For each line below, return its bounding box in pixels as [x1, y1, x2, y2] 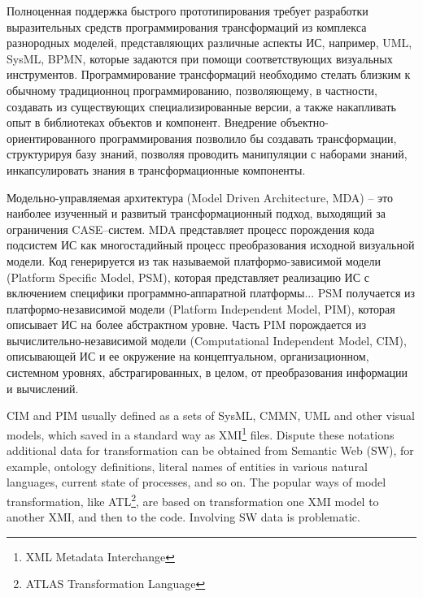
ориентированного [7, 129, 96, 146]
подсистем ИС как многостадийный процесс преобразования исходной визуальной [7, 236, 415, 253]
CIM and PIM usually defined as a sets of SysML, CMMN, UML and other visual [7, 407, 415, 424]
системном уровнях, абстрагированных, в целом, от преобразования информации [7, 364, 408, 381]
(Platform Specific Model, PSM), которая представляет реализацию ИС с [7, 268, 369, 285]
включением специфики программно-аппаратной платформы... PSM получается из [7, 284, 416, 301]
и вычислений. [7, 379, 79, 396]
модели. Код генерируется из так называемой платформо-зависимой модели [7, 252, 382, 269]
